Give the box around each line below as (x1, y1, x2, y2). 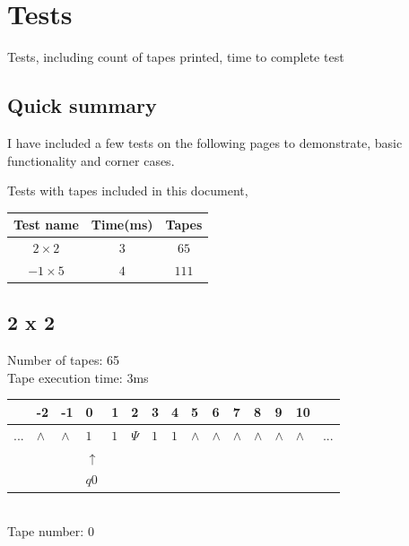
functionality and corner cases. (7, 151, 175, 169)
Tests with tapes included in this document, (7, 181, 248, 200)
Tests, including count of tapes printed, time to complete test (7, 48, 344, 66)
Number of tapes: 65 (7, 351, 119, 369)
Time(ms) (91, 215, 153, 234)
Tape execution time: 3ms (7, 368, 149, 386)
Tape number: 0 (7, 522, 94, 541)
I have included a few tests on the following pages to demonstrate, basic (7, 133, 403, 152)
